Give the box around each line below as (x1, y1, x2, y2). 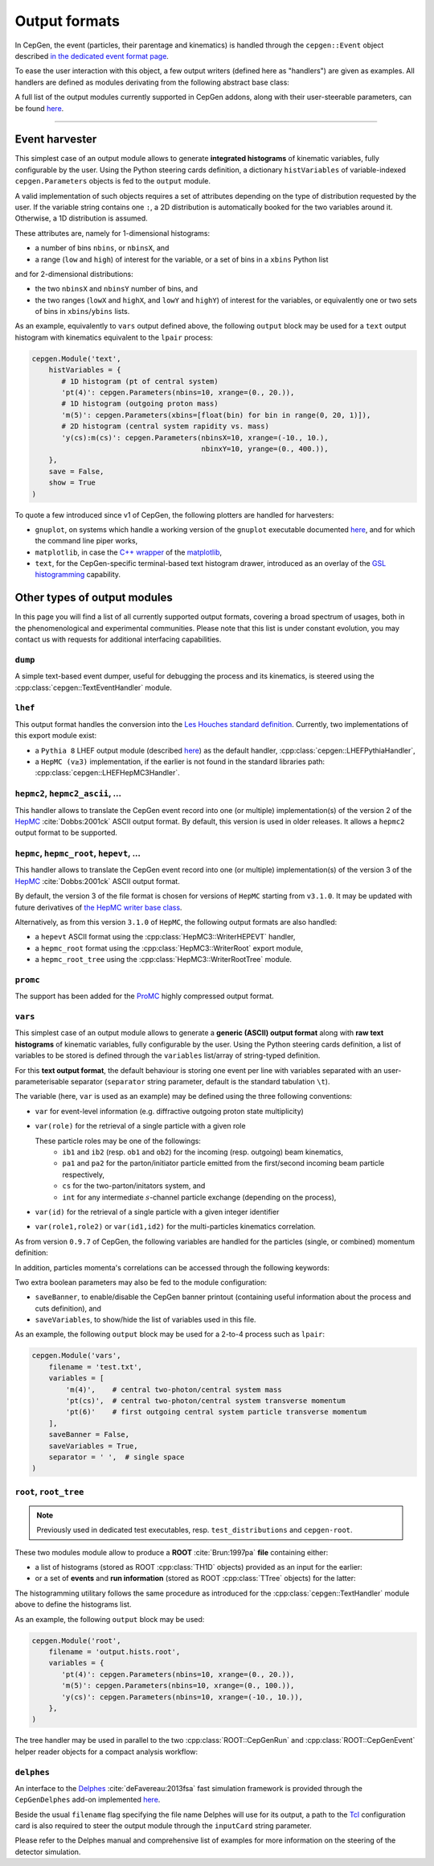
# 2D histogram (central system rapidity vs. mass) (61, 422, 269, 431)
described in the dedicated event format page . (14, 51, 169, 60)
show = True (48, 478, 96, 487)
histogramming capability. (35, 570, 121, 580)
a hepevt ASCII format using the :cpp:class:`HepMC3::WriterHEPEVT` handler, (35, 932, 296, 942)
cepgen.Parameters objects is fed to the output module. (14, 176, 211, 186)
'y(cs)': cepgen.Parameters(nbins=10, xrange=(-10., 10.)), (61, 1692, 304, 1702)
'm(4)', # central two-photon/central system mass (65, 1385, 282, 1394)
